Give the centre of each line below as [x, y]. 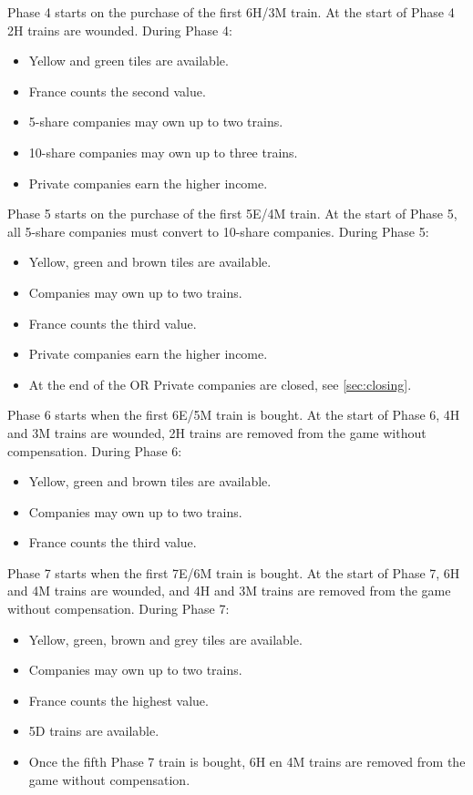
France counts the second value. [117, 91]
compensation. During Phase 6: [95, 450]
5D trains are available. [94, 731]
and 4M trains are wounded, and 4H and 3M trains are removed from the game [229, 591]
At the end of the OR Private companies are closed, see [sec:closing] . [220, 384]
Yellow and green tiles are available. [129, 61]
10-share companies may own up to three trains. [163, 152]
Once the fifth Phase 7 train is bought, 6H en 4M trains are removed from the [247, 762]
